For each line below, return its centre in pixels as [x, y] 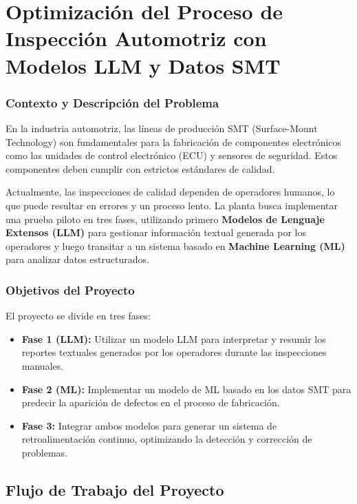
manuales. [43, 365]
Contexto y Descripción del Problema [112, 102]
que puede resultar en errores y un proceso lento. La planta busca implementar [172, 205]
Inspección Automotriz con [136, 38]
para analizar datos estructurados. [77, 259]
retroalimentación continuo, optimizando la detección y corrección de [167, 439]
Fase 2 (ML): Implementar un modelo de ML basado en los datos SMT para [186, 389]
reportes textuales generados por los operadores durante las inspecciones [174, 352]
